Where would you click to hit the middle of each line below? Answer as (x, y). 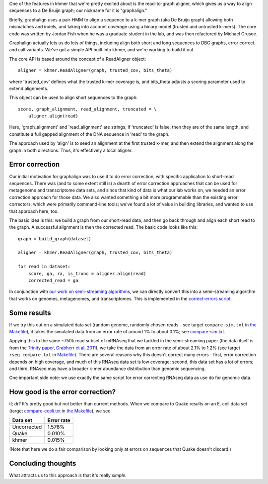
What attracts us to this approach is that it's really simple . (68, 476)
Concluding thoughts (43, 463)
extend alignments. (29, 88)
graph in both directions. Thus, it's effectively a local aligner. (71, 150)
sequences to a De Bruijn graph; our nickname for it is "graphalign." (78, 10)
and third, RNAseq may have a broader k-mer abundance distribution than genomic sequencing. (107, 369)
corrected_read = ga (53, 281)
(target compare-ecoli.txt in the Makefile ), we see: (60, 411)
